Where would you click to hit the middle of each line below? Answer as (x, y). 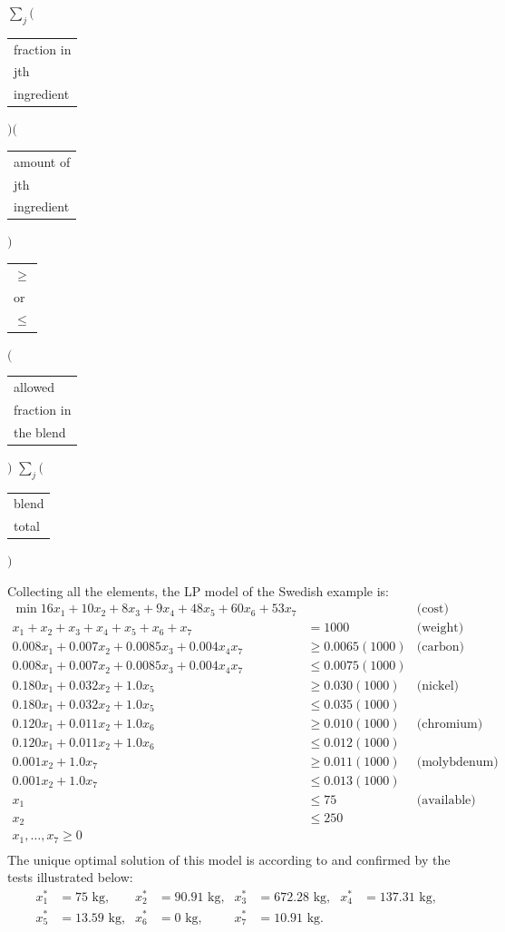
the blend (40, 432)
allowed (34, 386)
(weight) (440, 628)
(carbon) (440, 647)
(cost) (432, 609)
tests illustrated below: (70, 877)
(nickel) (438, 686)
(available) (446, 800)
